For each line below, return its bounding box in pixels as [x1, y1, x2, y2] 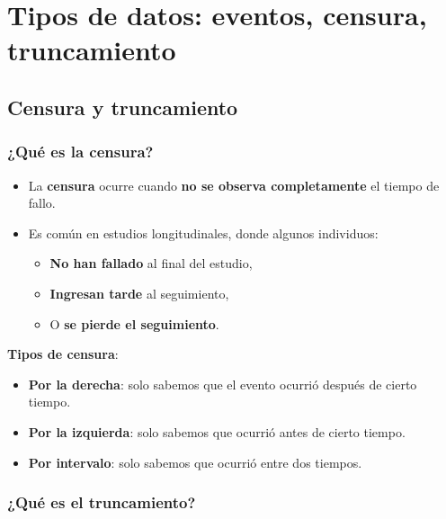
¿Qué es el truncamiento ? [7, 491, 196, 514]
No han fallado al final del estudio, [49, 254, 253, 273]
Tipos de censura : [7, 345, 119, 363]
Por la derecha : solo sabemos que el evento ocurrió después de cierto [28, 374, 417, 393]
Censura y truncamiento [7, 93, 238, 121]
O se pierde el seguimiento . [49, 314, 219, 333]
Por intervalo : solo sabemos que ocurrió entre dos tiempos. [28, 452, 362, 471]
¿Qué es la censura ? [7, 140, 154, 163]
